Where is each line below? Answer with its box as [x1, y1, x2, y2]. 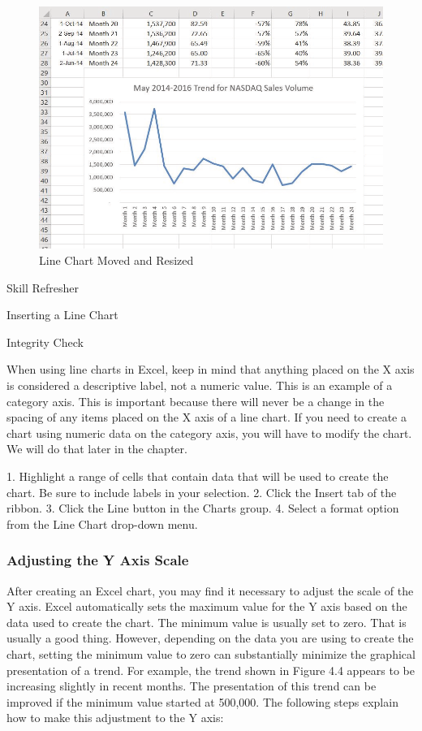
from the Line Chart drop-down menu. [6, 515, 198, 532]
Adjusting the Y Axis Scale [6, 550, 189, 570]
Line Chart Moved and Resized [39, 252, 194, 269]
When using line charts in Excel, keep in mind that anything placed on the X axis [6, 361, 415, 378]
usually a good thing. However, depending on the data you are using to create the [6, 629, 414, 647]
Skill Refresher [6, 279, 80, 296]
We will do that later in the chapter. [6, 440, 187, 457]
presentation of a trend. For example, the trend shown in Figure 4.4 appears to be [6, 661, 415, 678]
